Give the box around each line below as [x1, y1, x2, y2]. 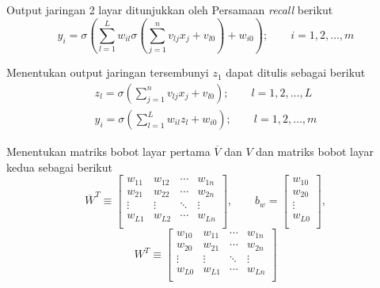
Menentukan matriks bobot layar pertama [6, 143, 211, 160]
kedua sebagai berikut [6, 158, 112, 175]
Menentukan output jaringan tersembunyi [6, 64, 209, 81]
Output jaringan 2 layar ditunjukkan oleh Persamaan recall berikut [6, 2, 333, 17]
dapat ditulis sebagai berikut [226, 64, 366, 81]
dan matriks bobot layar [256, 143, 374, 160]
